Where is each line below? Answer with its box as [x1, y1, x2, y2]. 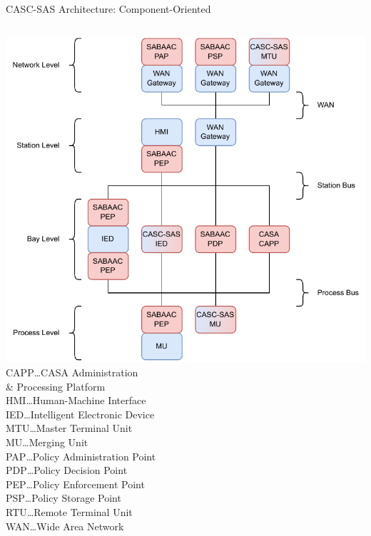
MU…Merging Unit [6, 435, 88, 450]
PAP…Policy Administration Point [6, 448, 156, 463]
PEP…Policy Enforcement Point [6, 476, 145, 491]
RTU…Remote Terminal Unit [6, 505, 133, 520]
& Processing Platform [6, 378, 106, 393]
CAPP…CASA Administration [6, 365, 138, 380]
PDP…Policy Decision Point [6, 463, 128, 478]
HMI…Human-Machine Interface [6, 393, 146, 408]
